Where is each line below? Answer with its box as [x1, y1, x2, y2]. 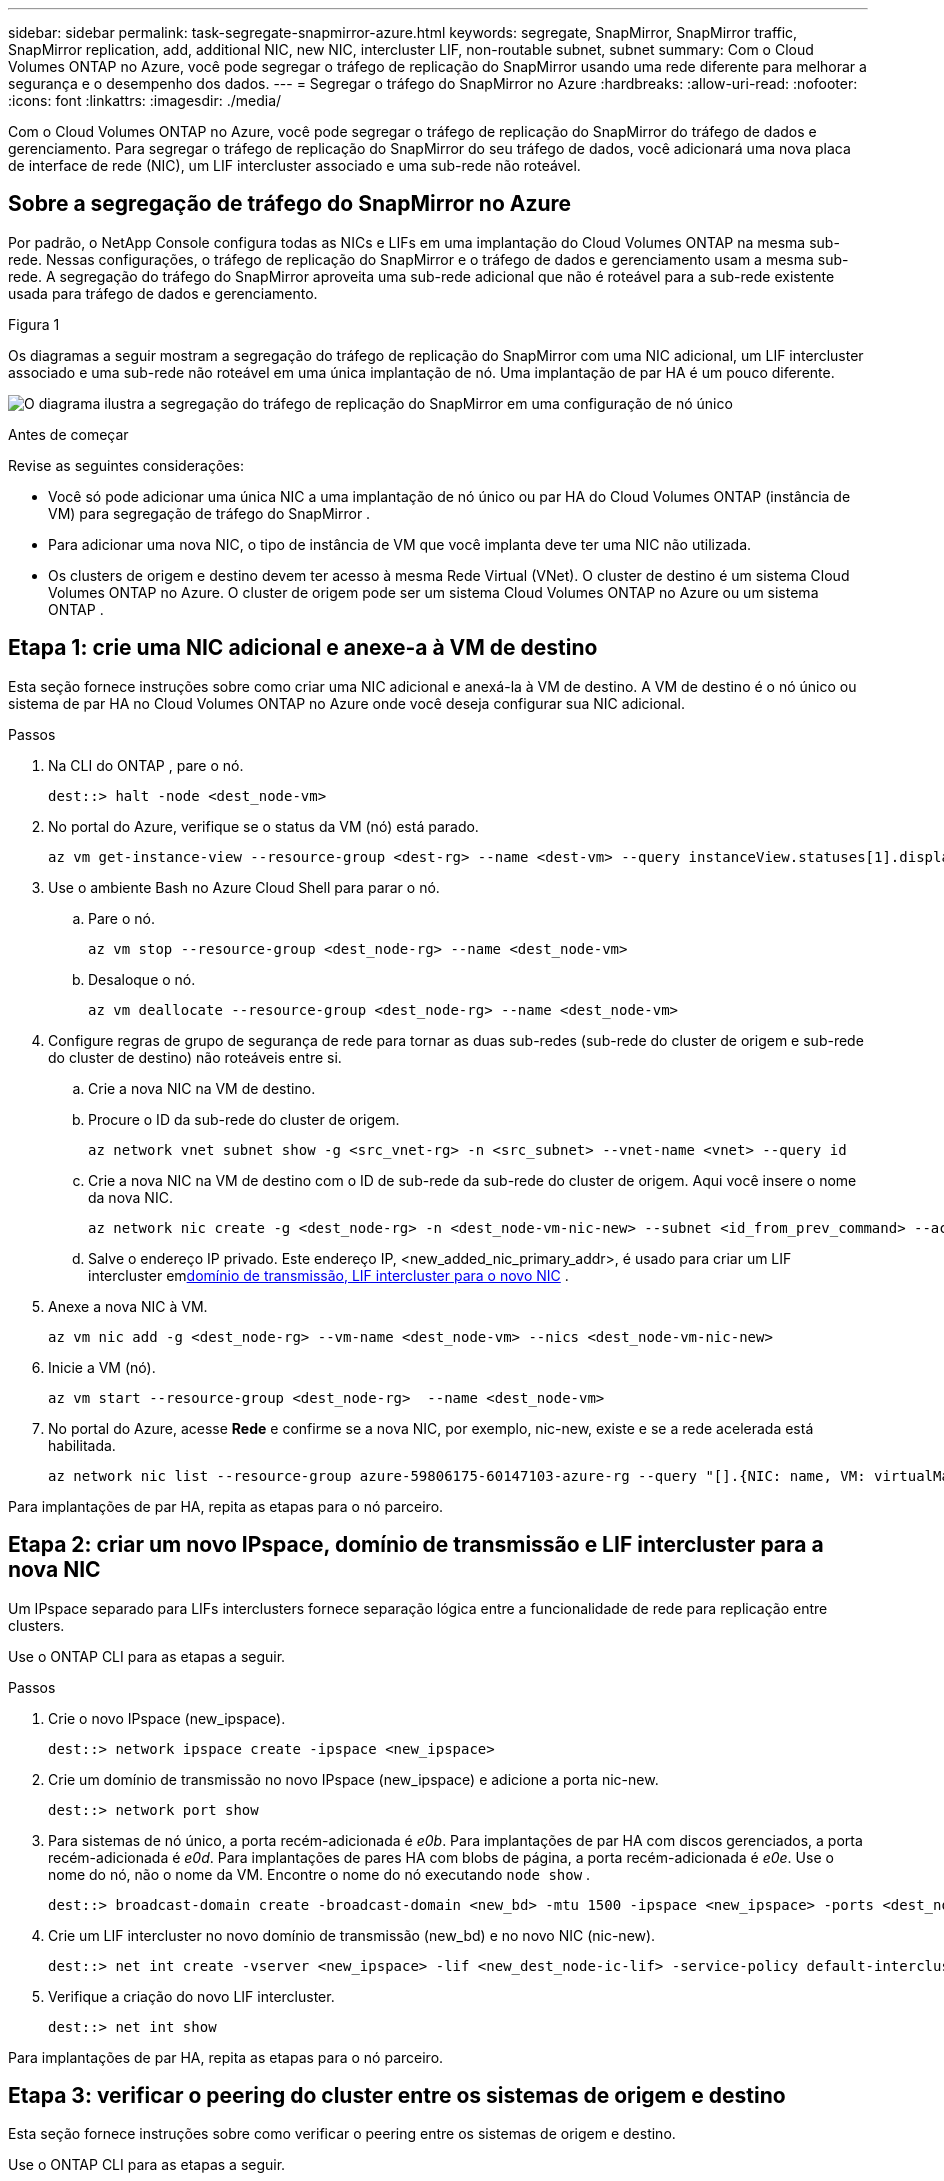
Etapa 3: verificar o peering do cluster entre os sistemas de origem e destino [8, 2082, 786, 2108]
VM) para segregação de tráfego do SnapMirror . [48, 504, 371, 522]
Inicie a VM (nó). [48, 1358, 156, 1376]
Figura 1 [8, 315, 60, 333]
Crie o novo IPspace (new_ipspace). [48, 1709, 286, 1727]
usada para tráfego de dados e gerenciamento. [8, 284, 318, 302]
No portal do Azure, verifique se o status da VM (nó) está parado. [48, 817, 479, 835]
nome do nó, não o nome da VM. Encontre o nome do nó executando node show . [48, 1865, 591, 1883]
